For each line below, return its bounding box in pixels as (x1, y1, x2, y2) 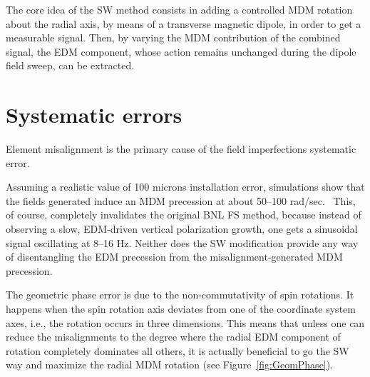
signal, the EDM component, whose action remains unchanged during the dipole (6, 44, 356, 59)
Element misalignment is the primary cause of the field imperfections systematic (6, 141, 356, 156)
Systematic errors (6, 100, 183, 129)
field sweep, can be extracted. (6, 58, 135, 73)
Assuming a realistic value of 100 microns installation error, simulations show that (6, 179, 365, 194)
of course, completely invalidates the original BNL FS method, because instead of (6, 207, 361, 222)
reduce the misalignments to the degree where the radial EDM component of (6, 329, 341, 344)
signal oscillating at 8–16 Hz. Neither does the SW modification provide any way (6, 235, 359, 250)
